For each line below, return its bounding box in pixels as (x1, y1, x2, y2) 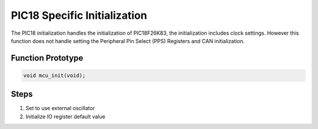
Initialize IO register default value (25, 113, 105, 120)
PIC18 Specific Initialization (11, 9, 147, 22)
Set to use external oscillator (25, 105, 95, 112)
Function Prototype (11, 53, 84, 63)
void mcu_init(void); (23, 72, 86, 79)
